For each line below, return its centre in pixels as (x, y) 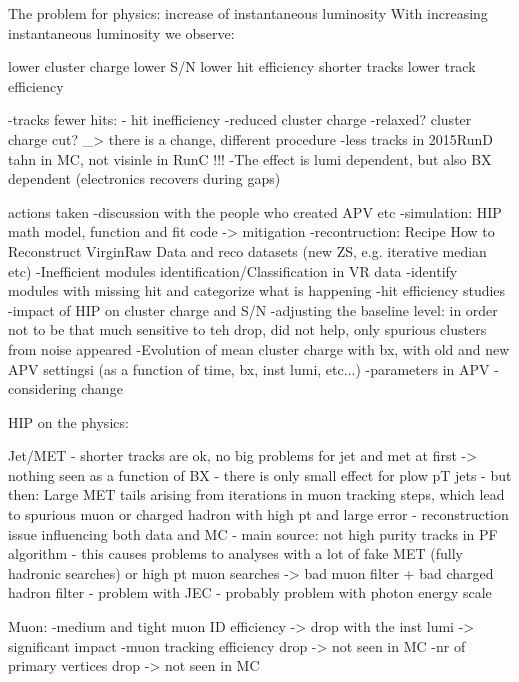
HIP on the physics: (68, 421)
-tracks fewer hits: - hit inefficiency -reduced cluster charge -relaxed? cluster (240, 119)
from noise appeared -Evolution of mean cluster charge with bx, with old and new (259, 348)
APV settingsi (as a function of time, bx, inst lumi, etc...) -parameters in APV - (253, 368)
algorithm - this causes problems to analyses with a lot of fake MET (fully (235, 553)
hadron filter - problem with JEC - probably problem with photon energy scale (250, 592)
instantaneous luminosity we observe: (121, 32)
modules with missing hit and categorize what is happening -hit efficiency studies (257, 290)
